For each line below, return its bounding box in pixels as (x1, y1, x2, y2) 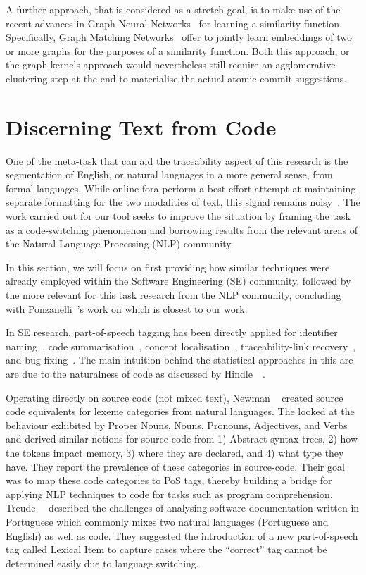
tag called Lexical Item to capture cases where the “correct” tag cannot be (6, 542, 327, 557)
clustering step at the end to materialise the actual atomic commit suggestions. (6, 70, 347, 85)
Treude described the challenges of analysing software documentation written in (6, 500, 360, 515)
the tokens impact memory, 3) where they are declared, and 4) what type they (6, 445, 344, 459)
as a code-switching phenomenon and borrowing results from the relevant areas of (6, 222, 358, 237)
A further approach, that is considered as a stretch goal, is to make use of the (6, 2, 341, 16)
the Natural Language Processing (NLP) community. (6, 236, 234, 251)
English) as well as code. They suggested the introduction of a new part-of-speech (6, 528, 358, 543)
